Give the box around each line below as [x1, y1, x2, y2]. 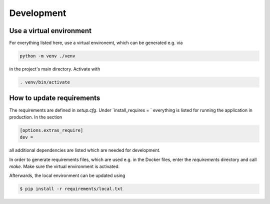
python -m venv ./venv [19, 53, 75, 59]
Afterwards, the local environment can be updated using [9, 172, 125, 178]
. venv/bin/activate [19, 79, 70, 85]
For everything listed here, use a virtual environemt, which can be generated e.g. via [9, 40, 183, 46]
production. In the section [9, 114, 62, 120]
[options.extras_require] [19, 127, 83, 133]
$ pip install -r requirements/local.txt [19, 186, 123, 192]
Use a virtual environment [9, 26, 92, 35]
